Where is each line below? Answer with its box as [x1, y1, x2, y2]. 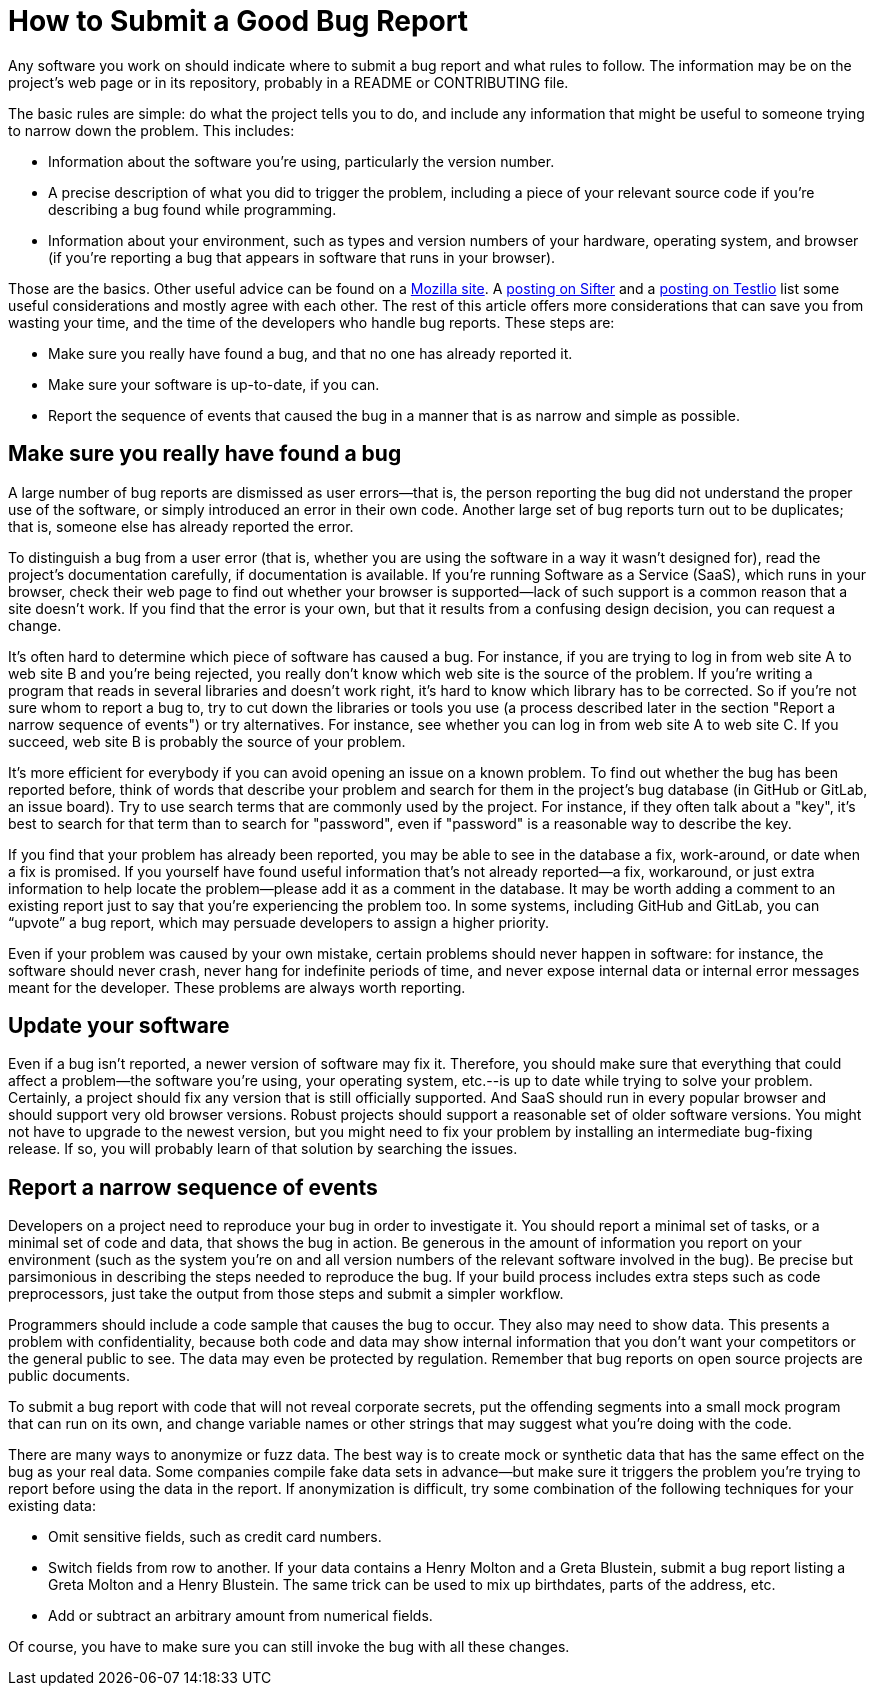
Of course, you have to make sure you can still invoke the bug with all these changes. [8, 1638, 570, 1656]
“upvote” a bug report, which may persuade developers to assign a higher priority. [8, 913, 550, 931]
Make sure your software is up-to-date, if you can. [48, 375, 380, 393]
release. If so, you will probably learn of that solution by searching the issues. [8, 1140, 518, 1158]
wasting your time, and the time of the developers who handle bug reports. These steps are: [8, 313, 615, 331]
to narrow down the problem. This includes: [8, 121, 295, 139]
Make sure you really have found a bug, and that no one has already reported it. [48, 344, 573, 362]
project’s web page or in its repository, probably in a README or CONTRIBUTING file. [8, 73, 569, 91]
